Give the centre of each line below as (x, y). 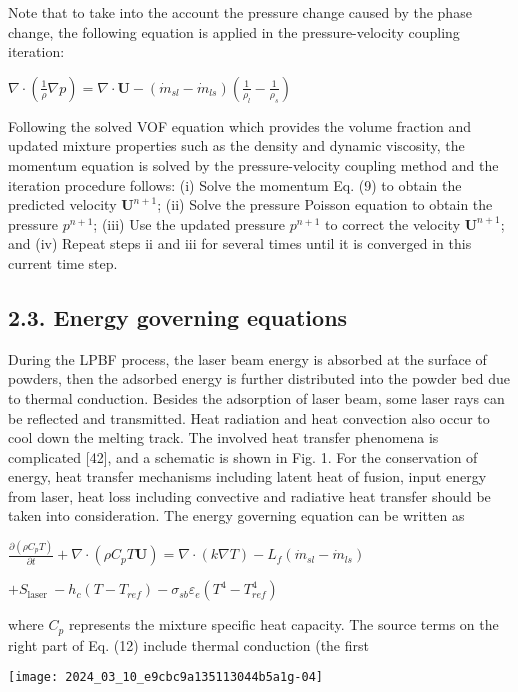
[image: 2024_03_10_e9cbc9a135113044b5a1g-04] (165, 677)
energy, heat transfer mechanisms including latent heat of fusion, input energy (247, 476)
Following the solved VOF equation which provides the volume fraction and (240, 125)
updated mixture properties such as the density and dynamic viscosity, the (236, 145)
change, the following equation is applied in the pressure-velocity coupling (234, 31)
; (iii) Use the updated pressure (189, 223)
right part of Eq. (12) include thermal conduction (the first (188, 644)
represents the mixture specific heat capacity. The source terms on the (283, 624)
